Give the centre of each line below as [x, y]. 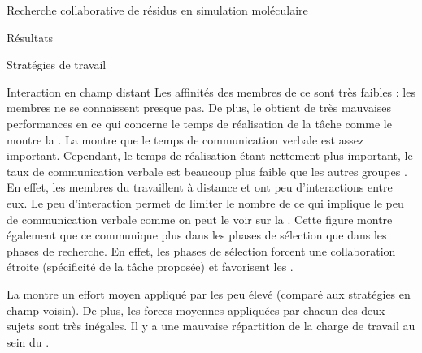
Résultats [30, 37]
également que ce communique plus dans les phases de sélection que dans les [197, 235]
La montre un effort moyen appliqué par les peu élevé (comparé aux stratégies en [209, 293]
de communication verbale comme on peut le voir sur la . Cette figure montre [200, 219]
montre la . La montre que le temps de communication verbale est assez [185, 139]
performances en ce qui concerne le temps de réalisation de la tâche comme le [199, 123]
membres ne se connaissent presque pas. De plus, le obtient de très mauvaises [199, 108]
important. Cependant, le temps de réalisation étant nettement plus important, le [210, 155]
